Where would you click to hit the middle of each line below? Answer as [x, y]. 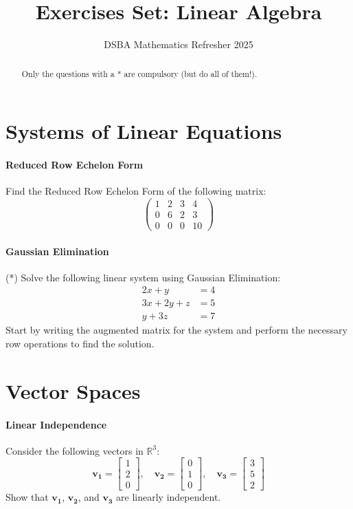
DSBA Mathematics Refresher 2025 [179, 44]
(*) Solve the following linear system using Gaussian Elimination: [143, 277]
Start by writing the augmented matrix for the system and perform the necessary [176, 330]
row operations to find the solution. [80, 343]
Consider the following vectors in [75, 450]
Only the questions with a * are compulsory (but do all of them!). [139, 73]
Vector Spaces [73, 390]
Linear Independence [56, 424]
